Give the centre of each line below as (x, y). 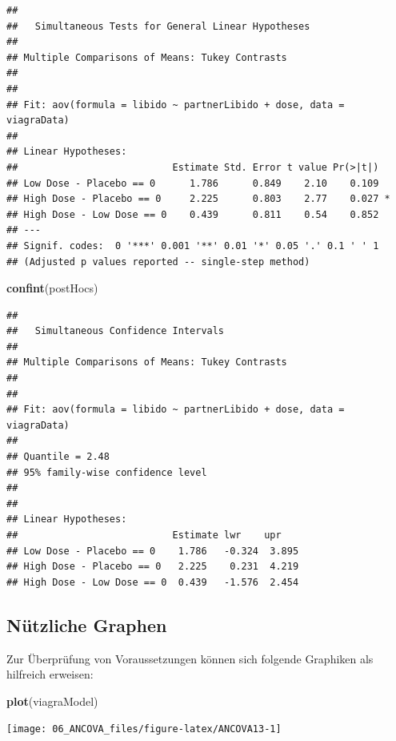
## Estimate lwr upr (144, 535)
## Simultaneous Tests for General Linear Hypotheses (158, 26)
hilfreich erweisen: (50, 674)
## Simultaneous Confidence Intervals (116, 331)
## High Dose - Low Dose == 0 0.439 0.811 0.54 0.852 (193, 214)
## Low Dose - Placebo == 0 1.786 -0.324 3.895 (153, 551)
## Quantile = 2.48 (58, 457)
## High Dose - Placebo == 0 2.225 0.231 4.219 (153, 567)
